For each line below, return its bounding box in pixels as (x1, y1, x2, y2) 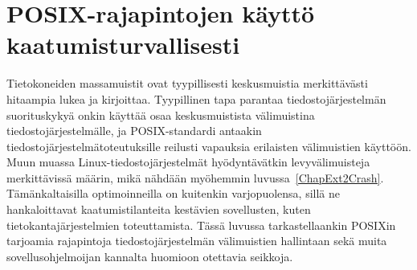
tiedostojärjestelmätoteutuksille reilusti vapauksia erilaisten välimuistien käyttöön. (6, 137, 411, 154)
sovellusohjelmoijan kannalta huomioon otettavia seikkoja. (6, 247, 293, 264)
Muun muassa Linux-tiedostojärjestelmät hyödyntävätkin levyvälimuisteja (6, 153, 370, 170)
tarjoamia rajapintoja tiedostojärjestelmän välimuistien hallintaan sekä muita (6, 232, 387, 249)
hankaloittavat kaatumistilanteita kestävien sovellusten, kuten (6, 201, 311, 218)
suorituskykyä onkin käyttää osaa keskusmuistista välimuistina (6, 106, 315, 123)
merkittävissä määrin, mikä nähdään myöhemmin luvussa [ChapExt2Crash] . (6, 169, 384, 186)
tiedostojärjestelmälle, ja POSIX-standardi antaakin (6, 122, 262, 139)
